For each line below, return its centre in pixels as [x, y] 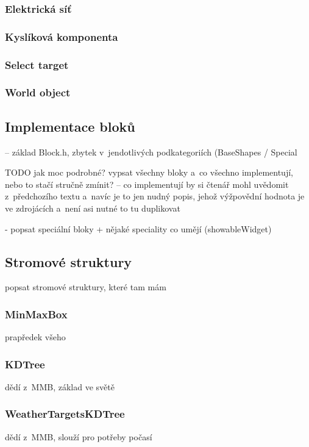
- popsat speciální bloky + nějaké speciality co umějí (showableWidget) [138, 228]
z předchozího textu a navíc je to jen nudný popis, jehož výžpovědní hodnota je [155, 196]
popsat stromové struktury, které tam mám [86, 287]
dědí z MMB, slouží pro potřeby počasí [79, 436]
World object [38, 92]
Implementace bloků [70, 126]
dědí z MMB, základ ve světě [60, 386]
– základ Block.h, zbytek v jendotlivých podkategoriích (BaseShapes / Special [151, 152]
